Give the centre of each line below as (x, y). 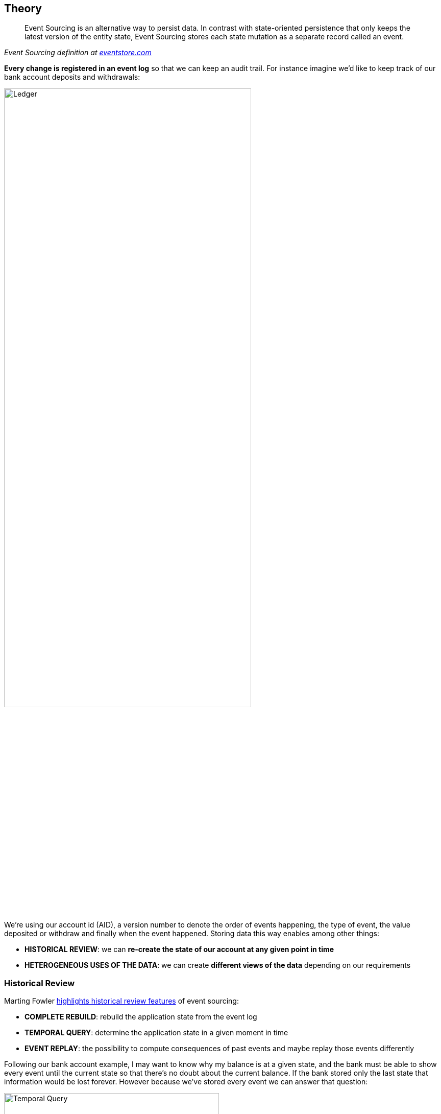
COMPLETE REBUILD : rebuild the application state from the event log (141, 1017)
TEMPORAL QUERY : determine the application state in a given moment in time (156, 1033)
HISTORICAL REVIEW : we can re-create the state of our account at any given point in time (179, 949)
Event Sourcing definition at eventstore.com (78, 53)
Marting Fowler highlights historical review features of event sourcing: (121, 1001)
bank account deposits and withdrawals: (72, 77)
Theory (23, 8)
